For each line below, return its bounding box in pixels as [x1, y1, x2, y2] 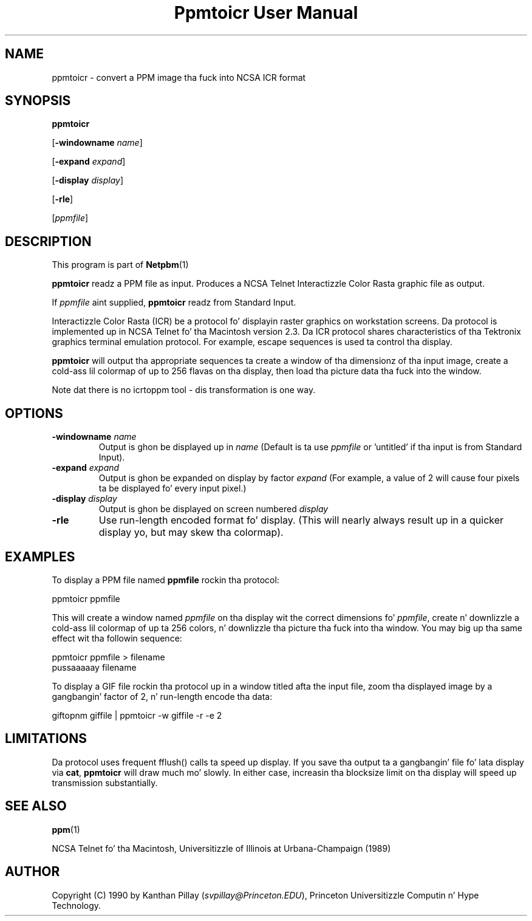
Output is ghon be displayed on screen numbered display [98, 504, 329, 515]
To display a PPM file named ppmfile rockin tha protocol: [52, 574, 279, 585]
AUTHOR [5, 864, 60, 880]
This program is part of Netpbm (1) [52, 259, 189, 270]
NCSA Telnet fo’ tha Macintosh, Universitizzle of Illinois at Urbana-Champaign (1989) [52, 843, 391, 854]
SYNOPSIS [5, 93, 71, 109]
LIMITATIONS [5, 731, 87, 747]
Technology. [52, 900, 101, 911]
